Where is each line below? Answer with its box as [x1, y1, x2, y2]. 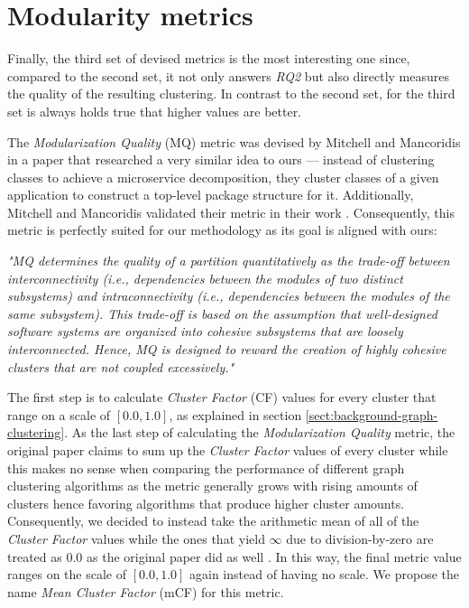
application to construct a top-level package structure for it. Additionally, [7, 185, 414, 204]
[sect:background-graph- [305, 405, 438, 424]
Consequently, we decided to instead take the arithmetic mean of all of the [7, 511, 419, 530]
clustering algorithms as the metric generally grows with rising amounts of [7, 476, 418, 495]
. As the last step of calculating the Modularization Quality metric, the [64, 423, 455, 442]
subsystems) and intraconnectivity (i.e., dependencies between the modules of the [7, 286, 450, 305]
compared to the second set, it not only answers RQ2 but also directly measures [7, 66, 449, 85]
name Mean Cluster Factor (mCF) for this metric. [7, 582, 284, 601]
